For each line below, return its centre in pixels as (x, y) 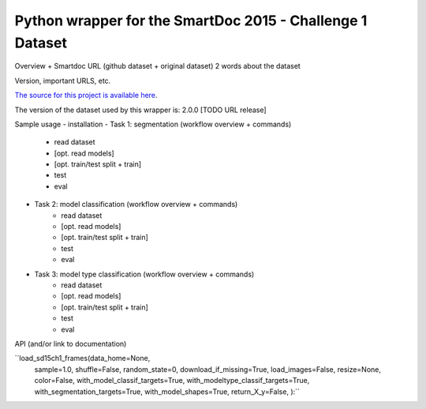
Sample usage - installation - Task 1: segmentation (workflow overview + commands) (153, 124)
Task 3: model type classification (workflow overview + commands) (144, 274)
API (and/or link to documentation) (71, 343)
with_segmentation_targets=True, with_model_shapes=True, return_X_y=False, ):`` (167, 392)
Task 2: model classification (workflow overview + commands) (136, 204)
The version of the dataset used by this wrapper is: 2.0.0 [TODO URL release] (141, 110)
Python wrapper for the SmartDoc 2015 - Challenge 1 (191, 21)
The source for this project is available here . (86, 96)
